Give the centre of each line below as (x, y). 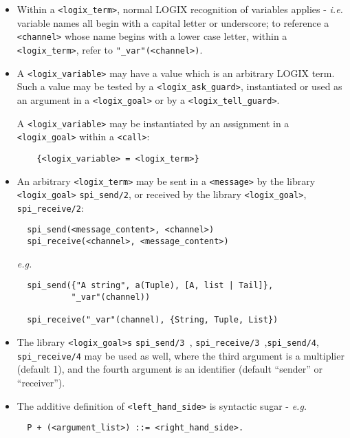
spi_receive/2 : (50, 207)
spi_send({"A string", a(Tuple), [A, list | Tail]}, (150, 286)
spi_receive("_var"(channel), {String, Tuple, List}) (153, 320)
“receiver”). (41, 382)
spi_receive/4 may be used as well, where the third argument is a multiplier (181, 355)
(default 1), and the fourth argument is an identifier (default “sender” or (169, 369)
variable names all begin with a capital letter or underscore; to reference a (173, 22)
